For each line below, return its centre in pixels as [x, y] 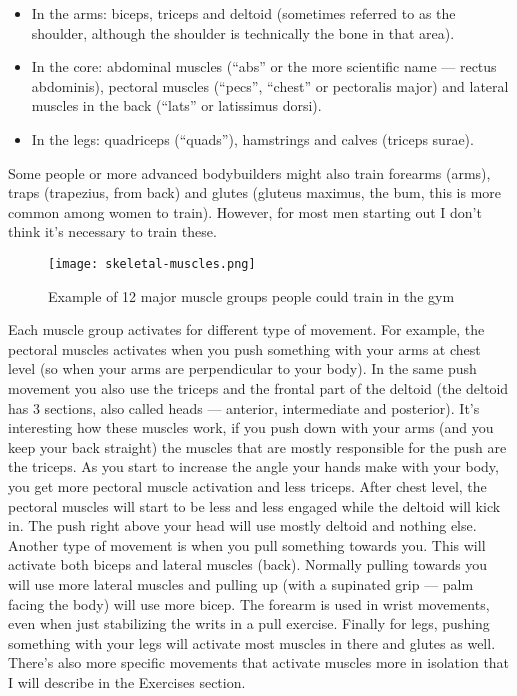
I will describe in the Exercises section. [127, 681]
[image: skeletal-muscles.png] [152, 263]
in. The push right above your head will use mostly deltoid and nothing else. [242, 525]
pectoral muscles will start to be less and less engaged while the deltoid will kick [254, 505]
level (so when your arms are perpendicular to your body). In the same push [242, 368]
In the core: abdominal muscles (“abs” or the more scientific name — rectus [264, 66]
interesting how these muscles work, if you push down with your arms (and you [251, 427]
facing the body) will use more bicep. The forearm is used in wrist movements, [249, 603]
